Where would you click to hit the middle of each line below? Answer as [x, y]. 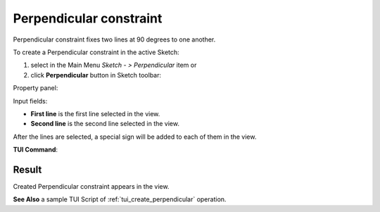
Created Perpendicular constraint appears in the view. [91, 186]
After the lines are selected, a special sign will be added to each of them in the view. [135, 137]
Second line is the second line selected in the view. [105, 124]
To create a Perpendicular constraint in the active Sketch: [96, 52]
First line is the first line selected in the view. [95, 113]
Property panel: [36, 88]
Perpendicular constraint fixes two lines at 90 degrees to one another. [114, 39]
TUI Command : [36, 150]
